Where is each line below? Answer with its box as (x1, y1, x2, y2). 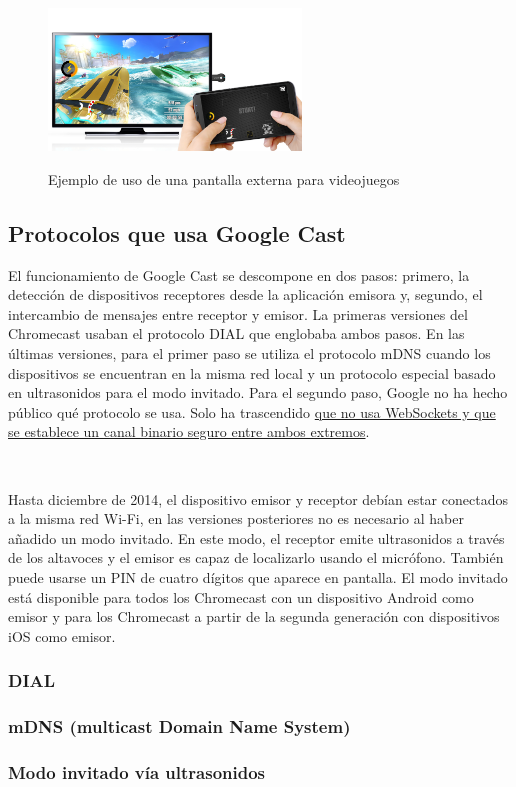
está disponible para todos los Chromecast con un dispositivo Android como (8, 586, 474, 607)
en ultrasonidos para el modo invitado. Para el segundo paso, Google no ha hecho (8, 382, 508, 403)
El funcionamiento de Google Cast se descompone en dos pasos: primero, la (8, 264, 470, 285)
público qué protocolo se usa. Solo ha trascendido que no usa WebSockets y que (8, 401, 496, 422)
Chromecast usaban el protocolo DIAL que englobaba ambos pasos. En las (8, 323, 465, 344)
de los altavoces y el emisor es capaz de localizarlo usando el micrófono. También (8, 547, 504, 568)
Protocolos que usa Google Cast (8, 217, 346, 248)
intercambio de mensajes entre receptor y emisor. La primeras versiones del (8, 303, 468, 324)
